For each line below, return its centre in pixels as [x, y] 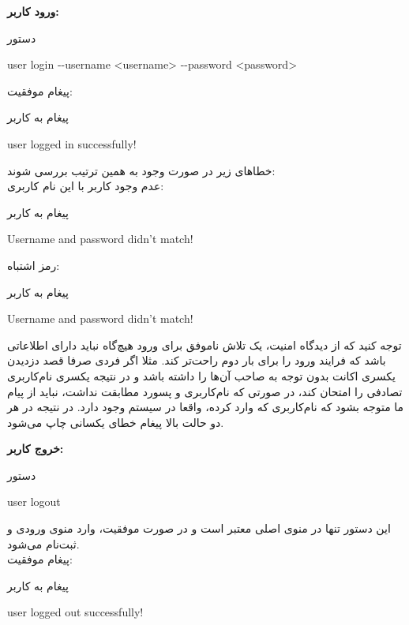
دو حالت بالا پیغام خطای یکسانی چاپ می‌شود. [116, 422]
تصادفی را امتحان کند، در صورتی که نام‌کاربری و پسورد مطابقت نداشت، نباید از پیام [205, 391]
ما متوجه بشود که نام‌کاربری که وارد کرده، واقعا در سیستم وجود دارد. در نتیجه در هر [206, 407]
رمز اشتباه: [34, 265]
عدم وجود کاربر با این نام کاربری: [86, 186]
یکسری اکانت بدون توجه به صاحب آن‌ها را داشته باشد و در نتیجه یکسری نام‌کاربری [201, 375]
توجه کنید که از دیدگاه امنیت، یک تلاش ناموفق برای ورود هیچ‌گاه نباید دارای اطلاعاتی [204, 344]
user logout [34, 501]
